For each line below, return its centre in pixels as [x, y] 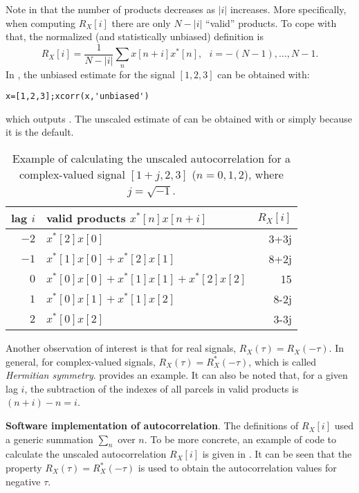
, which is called [283, 361]
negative [23, 481]
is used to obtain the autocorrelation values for [237, 468]
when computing [41, 23]
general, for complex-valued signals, [81, 361]
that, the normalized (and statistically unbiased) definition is [135, 36]
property [24, 468]
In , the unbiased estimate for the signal [90, 74]
